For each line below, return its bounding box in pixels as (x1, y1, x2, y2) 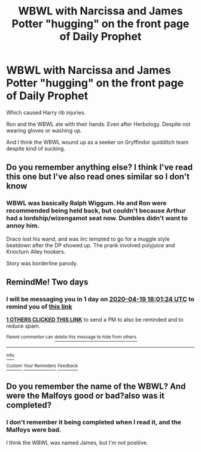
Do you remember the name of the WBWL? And (6, 381, 186, 391)
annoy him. (6, 221, 40, 230)
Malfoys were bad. (6, 425, 62, 433)
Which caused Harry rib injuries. (6, 109, 86, 116)
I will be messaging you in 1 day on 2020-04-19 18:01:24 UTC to (6, 295, 195, 303)
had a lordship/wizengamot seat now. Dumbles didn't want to (6, 214, 188, 223)
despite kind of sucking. (6, 145, 66, 152)
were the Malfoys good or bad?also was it (6, 391, 165, 401)
